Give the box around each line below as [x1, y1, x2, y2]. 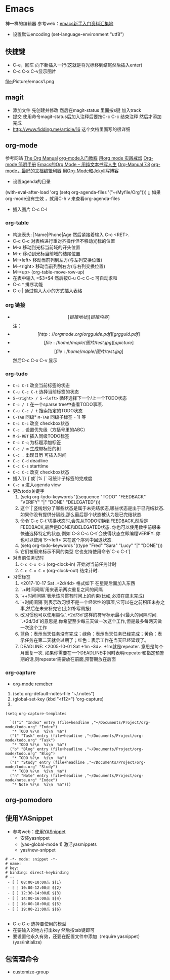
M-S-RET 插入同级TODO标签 [12, 433, 69, 439]
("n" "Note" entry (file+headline [10, 773, 82, 778]
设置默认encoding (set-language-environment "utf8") [12, 31, 124, 37]
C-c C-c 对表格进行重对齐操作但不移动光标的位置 [12, 238, 115, 244]
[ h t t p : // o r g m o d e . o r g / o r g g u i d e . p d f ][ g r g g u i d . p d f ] [37, 331, 140, 337]
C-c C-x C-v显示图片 [12, 68, 57, 74]
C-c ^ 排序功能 [12, 281, 43, 287]
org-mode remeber [12, 681, 53, 687]
